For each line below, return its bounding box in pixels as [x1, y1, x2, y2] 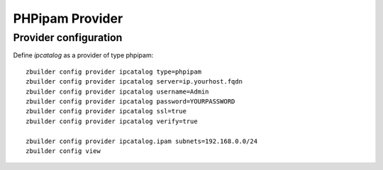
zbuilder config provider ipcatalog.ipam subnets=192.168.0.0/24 [26, 137, 258, 145]
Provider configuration [13, 31, 123, 44]
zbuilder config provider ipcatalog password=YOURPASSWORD [26, 97, 235, 106]
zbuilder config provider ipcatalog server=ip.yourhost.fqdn [26, 78, 243, 86]
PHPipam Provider [13, 11, 123, 26]
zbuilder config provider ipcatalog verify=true [26, 117, 198, 125]
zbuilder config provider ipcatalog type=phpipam [26, 67, 202, 76]
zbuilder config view [26, 147, 101, 155]
